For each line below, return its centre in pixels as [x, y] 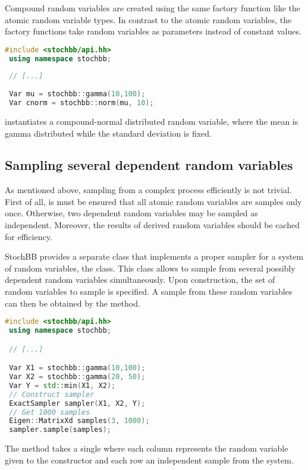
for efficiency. [29, 236]
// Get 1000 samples [50, 412]
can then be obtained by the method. [73, 303]
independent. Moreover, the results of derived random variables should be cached [153, 225]
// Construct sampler [52, 394]
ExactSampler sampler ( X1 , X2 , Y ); [77, 403]
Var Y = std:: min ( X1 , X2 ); [62, 385]
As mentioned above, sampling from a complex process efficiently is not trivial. [148, 190]
